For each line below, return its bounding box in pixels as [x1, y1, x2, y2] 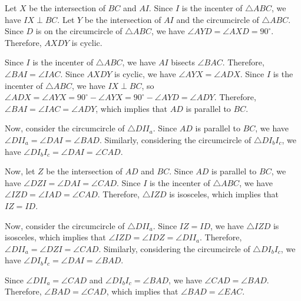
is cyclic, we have [114, 67, 176, 80]
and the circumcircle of [176, 13, 259, 25]
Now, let [5, 165, 35, 177]
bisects [171, 56, 195, 68]
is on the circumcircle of [35, 25, 123, 37]
